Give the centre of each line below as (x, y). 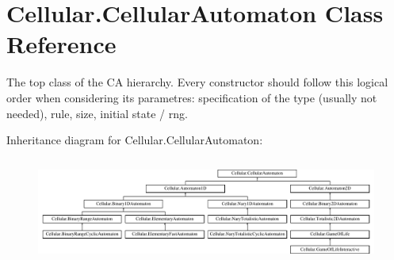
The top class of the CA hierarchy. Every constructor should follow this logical (197, 82)
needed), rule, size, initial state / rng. (97, 113)
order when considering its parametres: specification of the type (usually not (192, 97)
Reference (61, 44)
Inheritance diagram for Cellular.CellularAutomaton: (135, 140)
